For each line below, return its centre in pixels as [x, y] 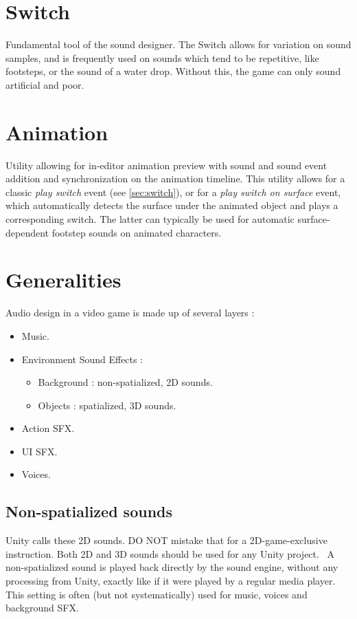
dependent [27, 232]
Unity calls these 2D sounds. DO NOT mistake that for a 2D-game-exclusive [166, 540]
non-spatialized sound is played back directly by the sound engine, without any [172, 567]
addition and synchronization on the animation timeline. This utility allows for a [175, 178]
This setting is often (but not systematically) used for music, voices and [157, 594]
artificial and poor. [45, 84]
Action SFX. [48, 428]
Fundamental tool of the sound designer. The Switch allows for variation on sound [178, 44]
